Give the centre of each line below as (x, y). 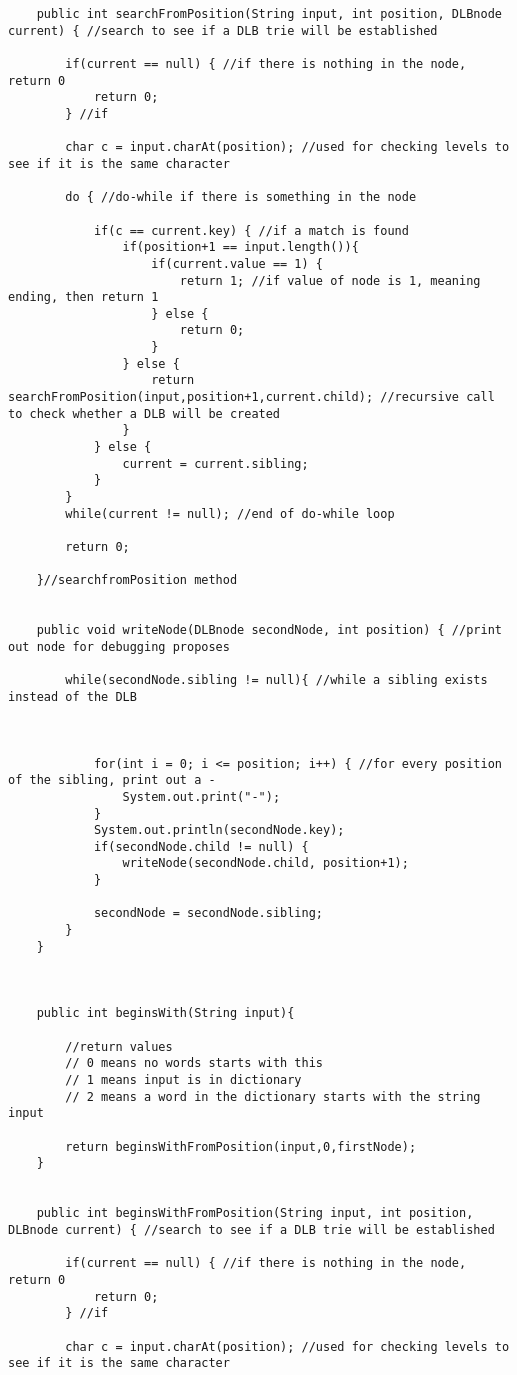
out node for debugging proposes (119, 646)
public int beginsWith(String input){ (165, 1013)
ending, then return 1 (83, 297)
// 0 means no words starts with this (194, 1063)
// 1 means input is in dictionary (183, 1080)
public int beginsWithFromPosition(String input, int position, (255, 1213)
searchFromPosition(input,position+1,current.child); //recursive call (251, 397)
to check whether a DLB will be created (144, 413)
